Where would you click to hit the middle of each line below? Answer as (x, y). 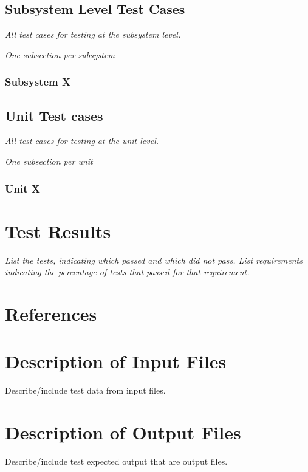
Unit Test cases (54, 115)
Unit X (22, 188)
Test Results (58, 231)
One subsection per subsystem (60, 54)
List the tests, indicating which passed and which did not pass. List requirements (154, 260)
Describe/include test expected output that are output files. (116, 461)
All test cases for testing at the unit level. (82, 141)
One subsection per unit (49, 161)
